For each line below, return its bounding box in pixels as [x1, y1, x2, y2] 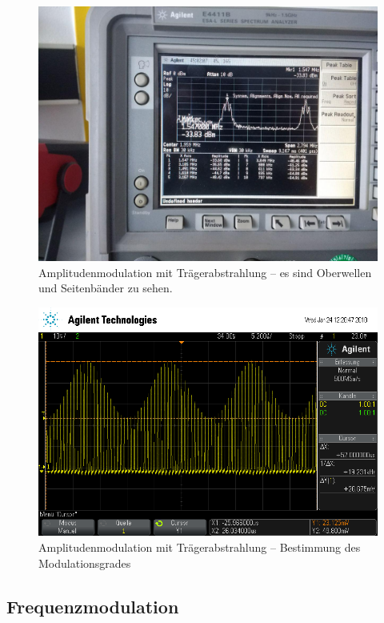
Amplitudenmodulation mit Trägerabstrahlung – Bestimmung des [38, 539, 361, 556]
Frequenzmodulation [6, 593, 179, 618]
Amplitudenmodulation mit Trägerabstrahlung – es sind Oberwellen [38, 263, 372, 280]
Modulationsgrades [38, 554, 131, 571]
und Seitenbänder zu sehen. [38, 279, 173, 296]
